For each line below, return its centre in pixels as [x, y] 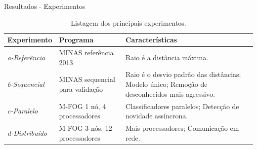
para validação [81, 89]
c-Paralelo [23, 111]
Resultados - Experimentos [45, 6]
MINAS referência [86, 53]
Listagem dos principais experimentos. [128, 22]
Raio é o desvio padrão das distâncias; [183, 74]
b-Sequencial [26, 84]
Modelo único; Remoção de [166, 84]
